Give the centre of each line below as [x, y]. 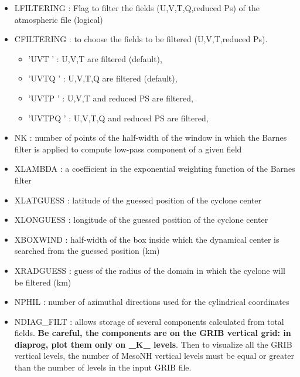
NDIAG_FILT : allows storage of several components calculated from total [149, 321]
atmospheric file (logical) [59, 19]
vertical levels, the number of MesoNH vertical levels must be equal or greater [154, 356]
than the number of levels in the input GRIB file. [103, 367]
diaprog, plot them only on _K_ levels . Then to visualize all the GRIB [153, 344]
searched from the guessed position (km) [87, 251]
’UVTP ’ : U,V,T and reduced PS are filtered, [111, 98]
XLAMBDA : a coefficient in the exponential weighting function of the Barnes [155, 169]
